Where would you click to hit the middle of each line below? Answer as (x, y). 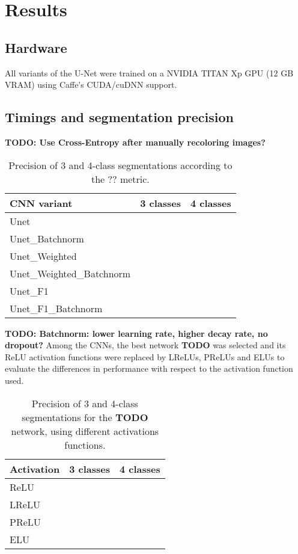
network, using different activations (85, 431)
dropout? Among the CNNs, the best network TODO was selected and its (145, 345)
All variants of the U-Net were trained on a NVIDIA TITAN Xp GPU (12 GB (149, 72)
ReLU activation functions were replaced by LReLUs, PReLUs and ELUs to (145, 356)
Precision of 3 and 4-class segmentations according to (120, 165)
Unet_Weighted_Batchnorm (70, 273)
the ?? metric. (120, 179)
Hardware (36, 47)
